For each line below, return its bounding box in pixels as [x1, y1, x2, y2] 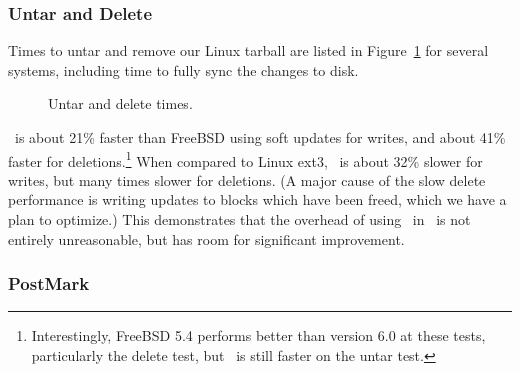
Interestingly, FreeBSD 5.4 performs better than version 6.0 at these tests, [31, 325, 486, 346]
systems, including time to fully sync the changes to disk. [8, 59, 359, 80]
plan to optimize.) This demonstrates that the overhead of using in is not [8, 209, 471, 230]
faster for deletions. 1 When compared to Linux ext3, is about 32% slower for [8, 147, 483, 171]
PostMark [8, 271, 90, 296]
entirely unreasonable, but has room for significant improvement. [8, 228, 405, 249]
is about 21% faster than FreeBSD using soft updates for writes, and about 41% [14, 127, 506, 147]
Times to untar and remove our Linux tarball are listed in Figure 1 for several [8, 40, 489, 61]
